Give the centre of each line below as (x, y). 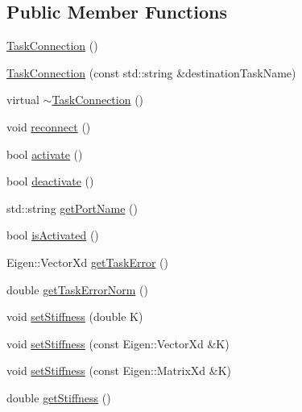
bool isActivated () (53, 235)
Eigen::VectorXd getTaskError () (87, 262)
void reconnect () (49, 126)
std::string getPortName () (72, 208)
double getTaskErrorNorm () (77, 289)
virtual (23, 100)
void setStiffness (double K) (75, 316)
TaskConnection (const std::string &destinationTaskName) (151, 72)
